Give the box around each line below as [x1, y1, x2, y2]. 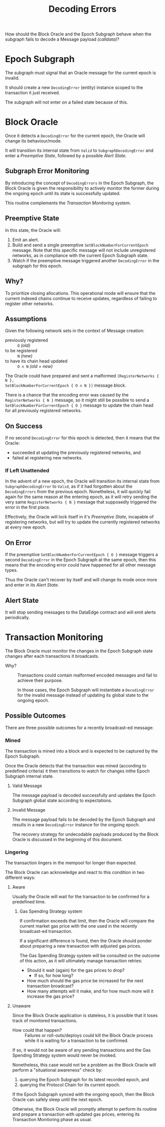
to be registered [5, 348, 38, 354]
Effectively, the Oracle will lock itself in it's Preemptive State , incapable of [5, 514, 154, 520]
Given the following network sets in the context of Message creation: [5, 328, 145, 334]
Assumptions [5, 314, 47, 323]
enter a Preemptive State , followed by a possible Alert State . [5, 153, 127, 159]
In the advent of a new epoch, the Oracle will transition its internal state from [5, 478, 160, 484]
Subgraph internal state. [5, 773, 54, 779]
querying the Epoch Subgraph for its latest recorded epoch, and [19, 1077, 149, 1083]
